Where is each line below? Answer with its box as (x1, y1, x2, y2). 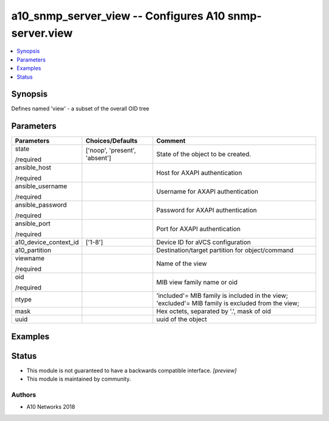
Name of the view (156, 259, 207, 268)
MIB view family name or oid (156, 278, 238, 287)
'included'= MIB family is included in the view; (156, 292, 288, 300)
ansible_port (15, 220, 51, 228)
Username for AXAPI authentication (156, 187, 258, 196)
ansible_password (15, 201, 67, 209)
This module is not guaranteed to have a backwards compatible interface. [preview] (26, 367, 237, 374)
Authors (11, 390, 37, 399)
